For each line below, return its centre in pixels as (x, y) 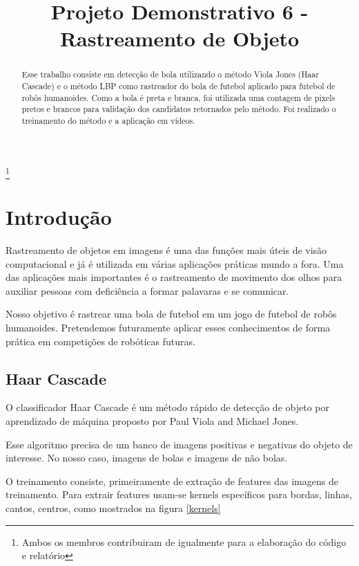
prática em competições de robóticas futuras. (100, 341)
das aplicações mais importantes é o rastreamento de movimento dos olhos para (174, 277)
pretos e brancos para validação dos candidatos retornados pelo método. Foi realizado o (179, 109)
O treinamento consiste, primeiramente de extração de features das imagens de (172, 481)
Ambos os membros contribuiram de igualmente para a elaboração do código (184, 541)
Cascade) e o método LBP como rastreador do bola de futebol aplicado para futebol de (178, 86)
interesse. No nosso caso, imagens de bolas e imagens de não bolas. (147, 458)
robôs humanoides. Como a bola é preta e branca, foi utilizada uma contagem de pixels (178, 97)
